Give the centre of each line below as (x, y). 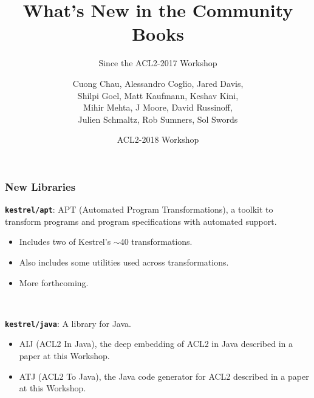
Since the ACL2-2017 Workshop (158, 63)
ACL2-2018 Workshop (158, 139)
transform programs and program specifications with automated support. (141, 221)
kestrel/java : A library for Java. (68, 323)
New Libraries (40, 186)
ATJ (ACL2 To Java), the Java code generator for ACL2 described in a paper (164, 376)
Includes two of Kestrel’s (65, 242)
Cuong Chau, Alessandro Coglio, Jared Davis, (158, 83)
